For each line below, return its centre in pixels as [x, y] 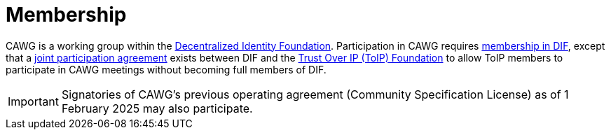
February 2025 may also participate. [157, 108]
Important [33, 101]
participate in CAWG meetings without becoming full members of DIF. [166, 69]
